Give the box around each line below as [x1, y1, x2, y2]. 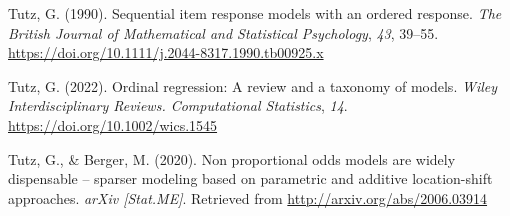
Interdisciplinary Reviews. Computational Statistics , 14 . [8, 95, 348, 116]
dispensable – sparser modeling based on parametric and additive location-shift [8, 168, 493, 189]
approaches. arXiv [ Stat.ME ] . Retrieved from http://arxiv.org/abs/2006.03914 [8, 187, 488, 208]
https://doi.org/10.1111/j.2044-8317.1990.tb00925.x [8, 42, 324, 63]
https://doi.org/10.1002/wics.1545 [8, 114, 218, 135]
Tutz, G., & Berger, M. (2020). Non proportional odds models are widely [8, 148, 456, 169]
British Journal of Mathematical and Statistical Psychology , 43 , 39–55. [8, 22, 439, 43]
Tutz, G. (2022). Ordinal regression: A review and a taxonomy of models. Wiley [8, 75, 498, 96]
